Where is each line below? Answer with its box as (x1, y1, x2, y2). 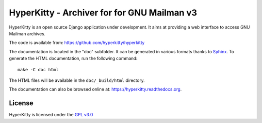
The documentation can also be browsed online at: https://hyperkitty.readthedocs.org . (9, 86, 182, 92)
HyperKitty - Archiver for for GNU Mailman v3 (9, 7, 197, 18)
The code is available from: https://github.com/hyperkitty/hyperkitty (9, 40, 145, 46)
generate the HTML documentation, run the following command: (9, 56, 138, 61)
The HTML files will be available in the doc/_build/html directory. (9, 77, 145, 83)
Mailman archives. (9, 31, 46, 36)
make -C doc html (17, 67, 59, 72)
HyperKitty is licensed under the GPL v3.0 (9, 112, 93, 118)
